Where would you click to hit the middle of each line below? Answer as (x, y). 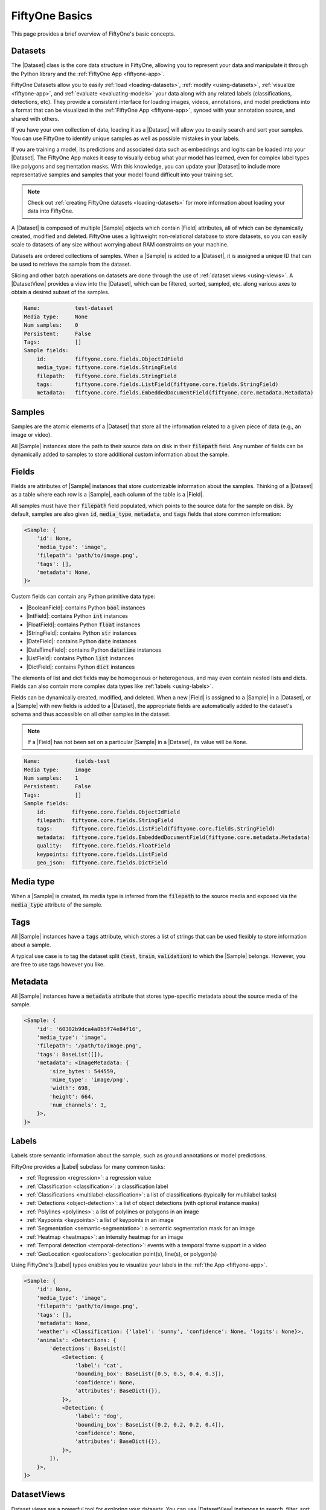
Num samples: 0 (51, 325)
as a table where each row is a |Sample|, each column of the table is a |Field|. (108, 495)
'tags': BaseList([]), (70, 1054)
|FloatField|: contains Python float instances (83, 625)
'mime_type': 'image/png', (89, 1079)
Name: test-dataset (69, 308)
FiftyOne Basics (52, 16)
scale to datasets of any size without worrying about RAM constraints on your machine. (120, 245)
